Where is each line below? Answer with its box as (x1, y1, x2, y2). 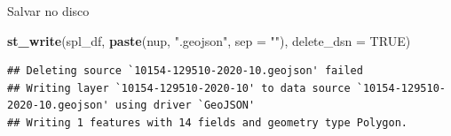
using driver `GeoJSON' (115, 99, 256, 112)
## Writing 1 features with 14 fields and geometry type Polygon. (7, 116, 408, 129)
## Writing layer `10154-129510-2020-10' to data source (7, 81, 351, 94)
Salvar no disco (7, 2, 90, 19)
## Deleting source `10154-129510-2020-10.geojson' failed (7, 64, 363, 78)
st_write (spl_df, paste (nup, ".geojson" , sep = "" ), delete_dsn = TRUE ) (7, 31, 411, 49)
